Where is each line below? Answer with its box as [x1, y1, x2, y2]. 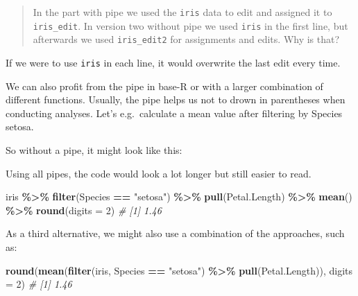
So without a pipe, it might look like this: [6, 143, 182, 157]
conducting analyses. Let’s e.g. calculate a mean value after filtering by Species [6, 105, 343, 120]
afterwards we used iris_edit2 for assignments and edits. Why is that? [33, 32, 340, 46]
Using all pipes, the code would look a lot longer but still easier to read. [6, 166, 312, 180]
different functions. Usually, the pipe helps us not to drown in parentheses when [6, 92, 346, 107]
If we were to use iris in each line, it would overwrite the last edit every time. [6, 55, 341, 69]
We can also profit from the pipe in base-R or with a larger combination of [6, 78, 323, 93]
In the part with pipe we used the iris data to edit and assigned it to [33, 5, 332, 19]
